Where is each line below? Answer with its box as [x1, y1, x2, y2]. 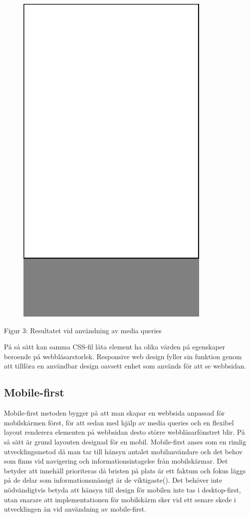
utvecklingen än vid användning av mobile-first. [4, 504, 146, 514]
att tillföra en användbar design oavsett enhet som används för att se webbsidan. [4, 361, 246, 371]
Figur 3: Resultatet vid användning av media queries [4, 325, 162, 335]
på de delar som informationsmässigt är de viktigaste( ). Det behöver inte [4, 475, 223, 485]
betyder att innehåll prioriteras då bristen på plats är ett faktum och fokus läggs [4, 465, 246, 475]
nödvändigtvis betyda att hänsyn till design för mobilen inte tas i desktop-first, [4, 484, 241, 494]
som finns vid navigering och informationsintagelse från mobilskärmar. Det [4, 456, 228, 466]
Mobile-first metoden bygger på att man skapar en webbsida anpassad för [4, 408, 225, 418]
